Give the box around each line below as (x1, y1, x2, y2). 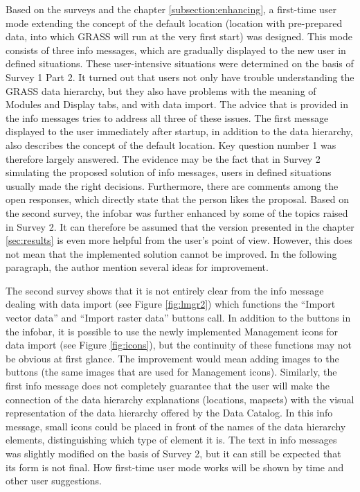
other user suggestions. (6, 473, 102, 488)
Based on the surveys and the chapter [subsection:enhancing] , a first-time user (6, 2, 337, 16)
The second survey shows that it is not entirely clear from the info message (6, 283, 324, 297)
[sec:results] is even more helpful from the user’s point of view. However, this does (6, 233, 352, 247)
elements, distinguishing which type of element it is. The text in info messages (6, 432, 337, 447)
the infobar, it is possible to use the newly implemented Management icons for (6, 324, 338, 338)
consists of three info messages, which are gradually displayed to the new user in (6, 42, 346, 57)
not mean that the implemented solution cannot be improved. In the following (6, 246, 337, 261)
